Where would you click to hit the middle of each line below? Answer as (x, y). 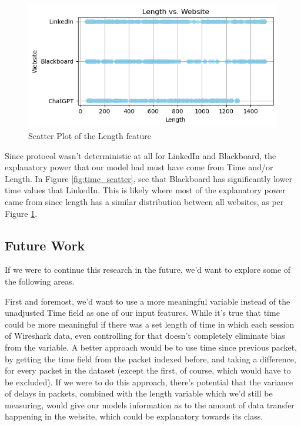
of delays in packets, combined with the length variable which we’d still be (139, 393)
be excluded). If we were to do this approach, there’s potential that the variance (149, 382)
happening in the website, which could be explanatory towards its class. (134, 416)
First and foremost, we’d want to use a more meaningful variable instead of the (148, 301)
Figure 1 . (21, 213)
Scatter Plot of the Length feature (90, 136)
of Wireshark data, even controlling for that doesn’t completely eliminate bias (145, 336)
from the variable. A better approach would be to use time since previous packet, (151, 347)
